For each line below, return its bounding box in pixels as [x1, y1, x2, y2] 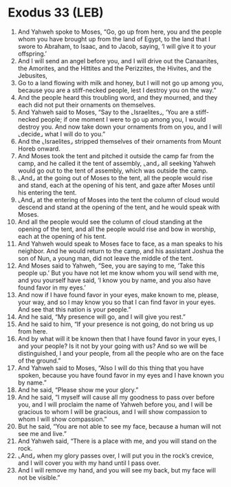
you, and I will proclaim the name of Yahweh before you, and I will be [17, 400, 212, 409]
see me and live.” [17, 429, 67, 437]
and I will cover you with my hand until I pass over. [17, 459, 161, 467]
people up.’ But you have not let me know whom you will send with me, [17, 268, 219, 277]
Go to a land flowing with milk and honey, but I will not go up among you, [17, 78, 224, 87]
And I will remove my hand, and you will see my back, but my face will [17, 466, 216, 474]
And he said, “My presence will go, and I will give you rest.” [17, 312, 186, 321]
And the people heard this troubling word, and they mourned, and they [17, 93, 218, 101]
